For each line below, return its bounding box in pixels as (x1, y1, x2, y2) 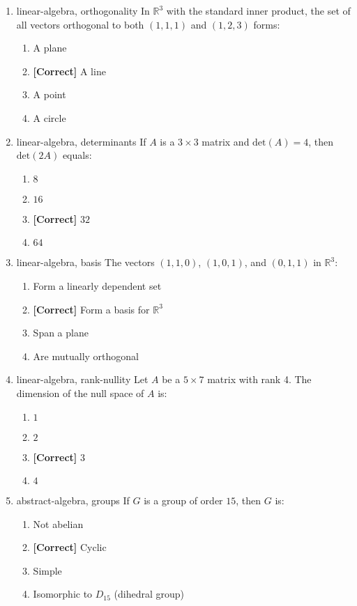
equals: (62, 148, 92, 162)
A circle (33, 110, 66, 125)
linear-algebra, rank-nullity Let (16, 372, 149, 387)
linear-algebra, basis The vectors (16, 255, 155, 270)
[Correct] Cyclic (33, 540, 107, 554)
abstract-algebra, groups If (16, 493, 130, 508)
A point (33, 87, 66, 102)
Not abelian (33, 516, 84, 531)
